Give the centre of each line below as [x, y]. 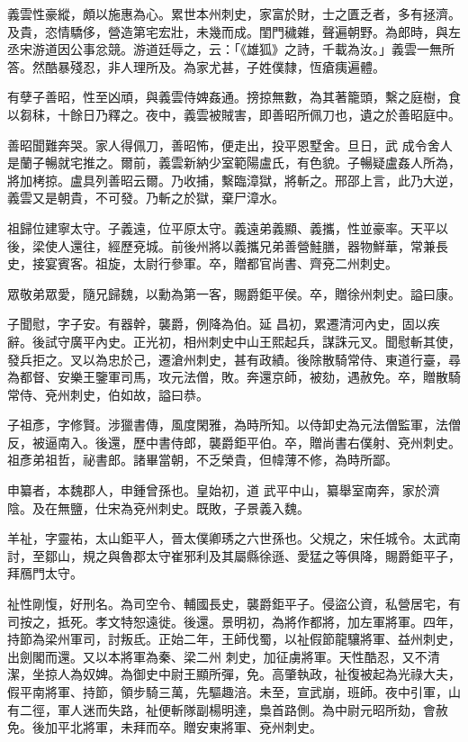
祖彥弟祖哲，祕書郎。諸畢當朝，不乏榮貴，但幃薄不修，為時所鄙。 [202, 460]
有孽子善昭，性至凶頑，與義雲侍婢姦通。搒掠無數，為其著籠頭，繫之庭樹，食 [234, 97]
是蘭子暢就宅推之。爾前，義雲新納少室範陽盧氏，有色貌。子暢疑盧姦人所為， [234, 163]
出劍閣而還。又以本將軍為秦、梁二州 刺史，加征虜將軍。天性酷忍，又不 [217, 656]
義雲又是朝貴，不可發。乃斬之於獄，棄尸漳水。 [146, 198]
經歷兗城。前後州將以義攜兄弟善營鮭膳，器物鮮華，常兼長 [278, 245]
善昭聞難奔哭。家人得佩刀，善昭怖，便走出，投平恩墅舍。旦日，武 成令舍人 [230, 145]
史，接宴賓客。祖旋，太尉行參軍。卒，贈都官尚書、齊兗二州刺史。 [202, 263]
